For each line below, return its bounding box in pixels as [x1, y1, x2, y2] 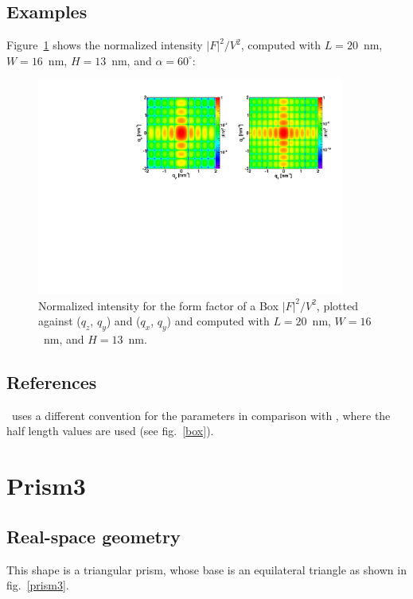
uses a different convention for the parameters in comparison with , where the [11, 406, 391, 423]
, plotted [316, 297, 358, 313]
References [6, 370, 97, 395]
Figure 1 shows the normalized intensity [6, 37, 203, 53]
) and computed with [166, 313, 270, 329]
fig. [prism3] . [6, 577, 69, 593]
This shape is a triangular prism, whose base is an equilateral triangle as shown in [6, 561, 407, 578]
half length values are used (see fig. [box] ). [6, 422, 214, 439]
